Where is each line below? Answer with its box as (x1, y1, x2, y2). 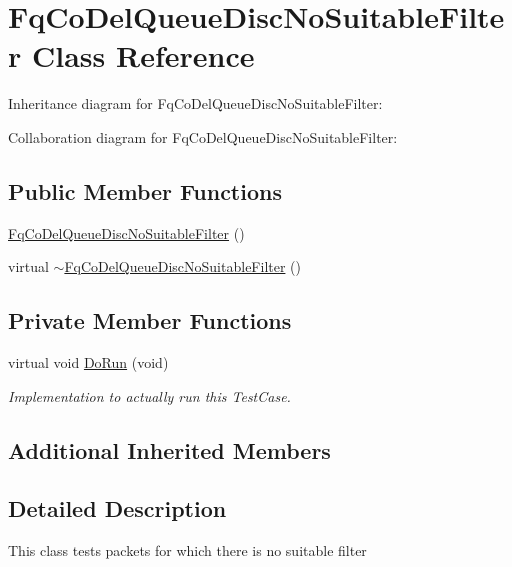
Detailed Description (8, 493, 227, 524)
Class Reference (31, 35, 255, 76)
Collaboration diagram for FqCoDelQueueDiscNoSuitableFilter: (8, 126, 398, 147)
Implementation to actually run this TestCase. (8, 385, 291, 406)
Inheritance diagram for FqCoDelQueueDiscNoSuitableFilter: (8, 93, 383, 114)
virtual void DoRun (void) (8, 352, 169, 373)
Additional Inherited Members (8, 434, 331, 465)
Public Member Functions (8, 175, 282, 206)
